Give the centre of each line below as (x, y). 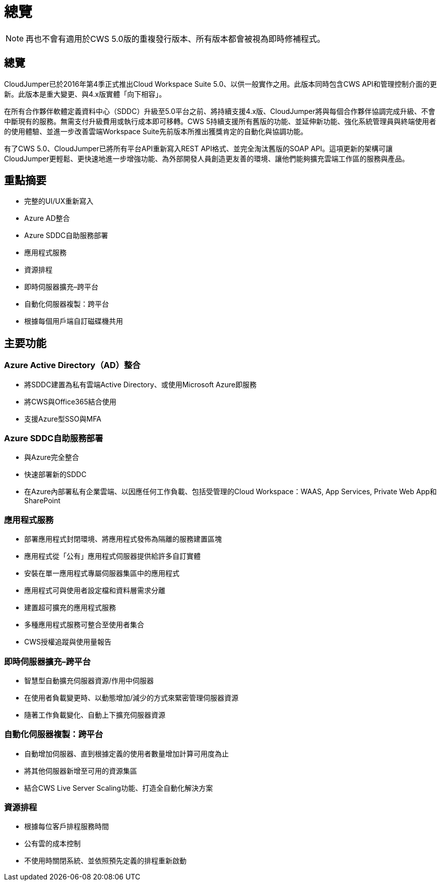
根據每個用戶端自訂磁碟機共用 (74, 321)
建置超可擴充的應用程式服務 (70, 608)
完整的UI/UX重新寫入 (59, 201)
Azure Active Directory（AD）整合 (72, 365)
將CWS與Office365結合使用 (70, 401)
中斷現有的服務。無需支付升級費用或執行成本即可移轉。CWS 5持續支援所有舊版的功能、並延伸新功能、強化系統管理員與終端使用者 (220, 121)
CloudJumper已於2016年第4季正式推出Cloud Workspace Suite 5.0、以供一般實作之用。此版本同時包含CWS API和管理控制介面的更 (220, 84)
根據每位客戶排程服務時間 (67, 827)
